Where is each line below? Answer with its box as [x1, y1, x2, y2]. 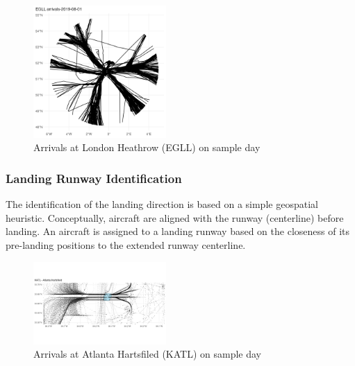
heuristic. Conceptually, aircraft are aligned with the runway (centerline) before [6, 210, 344, 225]
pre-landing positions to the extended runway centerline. [6, 237, 246, 252]
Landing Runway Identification [6, 169, 182, 186]
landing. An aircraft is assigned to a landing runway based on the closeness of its [6, 224, 350, 238]
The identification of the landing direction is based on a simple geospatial [6, 197, 318, 211]
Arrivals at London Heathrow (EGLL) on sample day [33, 140, 261, 155]
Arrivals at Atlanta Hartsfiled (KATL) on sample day [33, 347, 261, 361]
